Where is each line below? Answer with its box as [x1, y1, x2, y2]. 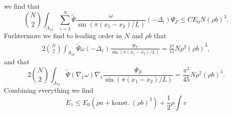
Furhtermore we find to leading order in [4, 30, 122, 40]
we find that [4, 1, 40, 11]
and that [4, 56, 30, 66]
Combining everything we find [4, 85, 94, 95]
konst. [112, 99, 130, 106]
